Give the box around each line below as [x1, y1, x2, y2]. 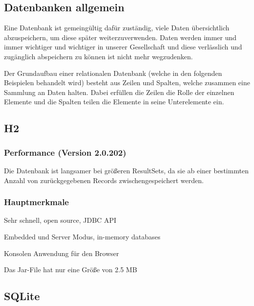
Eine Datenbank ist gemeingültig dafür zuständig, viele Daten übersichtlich [4, 23, 230, 33]
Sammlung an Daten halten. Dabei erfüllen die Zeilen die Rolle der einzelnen [4, 87, 234, 97]
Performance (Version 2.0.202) [4, 146, 127, 158]
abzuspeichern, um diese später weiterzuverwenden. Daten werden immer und [4, 32, 237, 42]
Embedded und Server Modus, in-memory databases [4, 231, 161, 241]
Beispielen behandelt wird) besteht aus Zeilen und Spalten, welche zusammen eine [4, 77, 250, 88]
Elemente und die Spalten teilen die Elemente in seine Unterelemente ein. [4, 96, 224, 107]
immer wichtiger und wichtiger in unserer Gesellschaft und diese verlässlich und [4, 42, 242, 52]
